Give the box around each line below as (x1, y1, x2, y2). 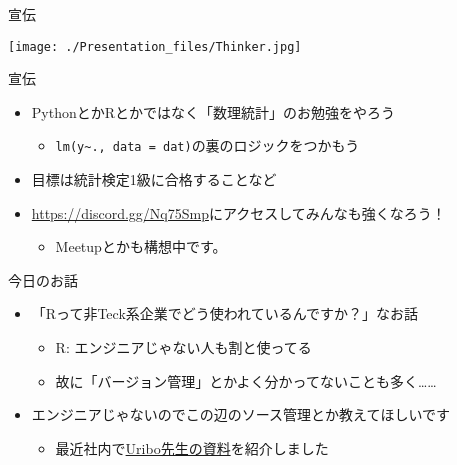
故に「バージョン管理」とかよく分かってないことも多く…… (55, 370, 437, 391)
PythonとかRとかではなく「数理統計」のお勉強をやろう (31, 101, 396, 122)
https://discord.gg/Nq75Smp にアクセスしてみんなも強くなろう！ (31, 202, 446, 223)
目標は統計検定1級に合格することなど (31, 169, 277, 190)
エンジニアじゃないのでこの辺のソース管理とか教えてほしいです (31, 404, 450, 425)
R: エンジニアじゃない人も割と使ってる (55, 337, 312, 358)
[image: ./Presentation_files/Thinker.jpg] (8, 39, 302, 54)
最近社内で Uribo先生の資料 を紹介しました (55, 437, 329, 458)
